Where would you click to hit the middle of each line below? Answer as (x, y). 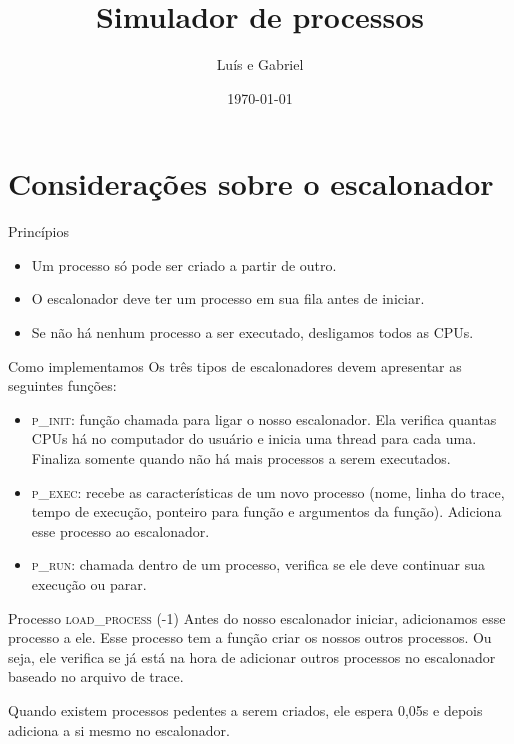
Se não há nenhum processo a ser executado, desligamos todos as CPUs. (252, 332)
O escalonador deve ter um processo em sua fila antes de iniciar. (228, 298)
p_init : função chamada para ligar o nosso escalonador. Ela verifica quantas (264, 418)
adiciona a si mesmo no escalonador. (119, 729)
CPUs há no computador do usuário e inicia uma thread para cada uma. (254, 438)
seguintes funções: (62, 385)
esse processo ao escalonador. (120, 530)
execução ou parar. (89, 583)
